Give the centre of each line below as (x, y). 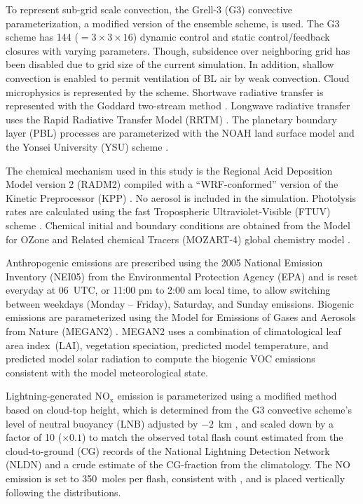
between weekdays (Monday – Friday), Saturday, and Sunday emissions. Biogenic (180, 303)
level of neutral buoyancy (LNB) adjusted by (102, 423)
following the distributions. (63, 492)
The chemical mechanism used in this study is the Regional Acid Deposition (169, 170)
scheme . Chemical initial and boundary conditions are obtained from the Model (178, 225)
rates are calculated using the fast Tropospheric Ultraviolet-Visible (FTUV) (168, 211)
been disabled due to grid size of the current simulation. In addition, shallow (170, 64)
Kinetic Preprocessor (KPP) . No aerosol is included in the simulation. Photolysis (181, 197)
